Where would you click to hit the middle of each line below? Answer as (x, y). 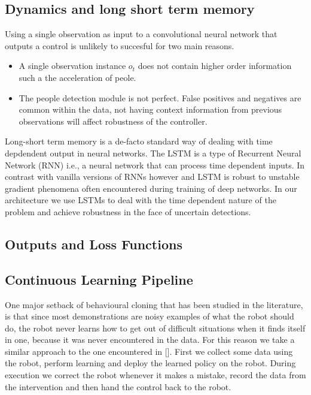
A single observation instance (72, 66)
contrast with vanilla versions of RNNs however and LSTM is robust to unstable (152, 177)
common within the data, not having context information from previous (150, 109)
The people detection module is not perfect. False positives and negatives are (160, 97)
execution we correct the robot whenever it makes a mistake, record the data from (155, 375)
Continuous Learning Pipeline (99, 279)
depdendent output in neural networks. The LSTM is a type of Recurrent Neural (153, 153)
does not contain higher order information (215, 66)
